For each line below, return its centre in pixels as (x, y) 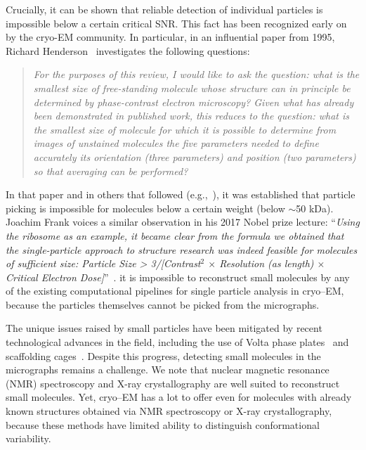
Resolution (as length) (267, 263)
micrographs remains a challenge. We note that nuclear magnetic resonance (168, 369)
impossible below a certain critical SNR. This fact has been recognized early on (176, 23)
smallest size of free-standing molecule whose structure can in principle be (192, 88)
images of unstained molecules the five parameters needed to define (176, 143)
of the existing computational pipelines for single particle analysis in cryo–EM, (175, 291)
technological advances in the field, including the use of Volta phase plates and (177, 342)
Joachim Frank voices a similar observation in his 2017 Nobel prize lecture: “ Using (183, 222)
